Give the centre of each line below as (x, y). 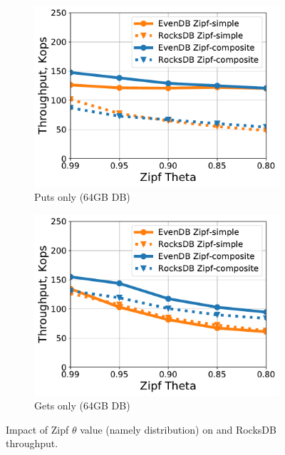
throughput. (32, 443)
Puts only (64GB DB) (82, 197)
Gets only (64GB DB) (82, 406)
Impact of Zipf (37, 429)
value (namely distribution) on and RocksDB (178, 429)
